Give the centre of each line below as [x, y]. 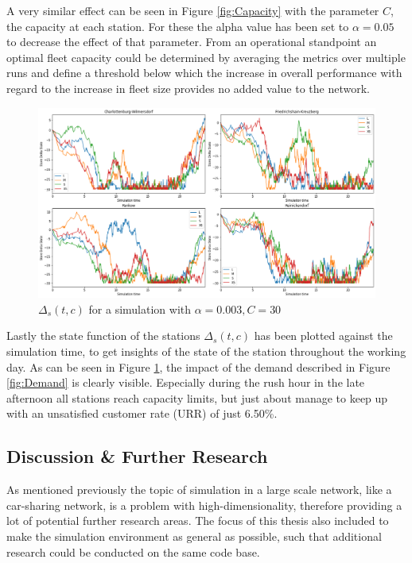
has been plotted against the [323, 335]
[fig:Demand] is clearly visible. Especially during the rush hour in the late [186, 382]
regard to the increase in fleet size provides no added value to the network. [188, 88]
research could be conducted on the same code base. [133, 551]
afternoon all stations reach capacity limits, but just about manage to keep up [197, 397]
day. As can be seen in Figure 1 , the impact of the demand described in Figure [198, 366]
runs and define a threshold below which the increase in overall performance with [204, 73]
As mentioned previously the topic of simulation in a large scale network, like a [199, 490]
